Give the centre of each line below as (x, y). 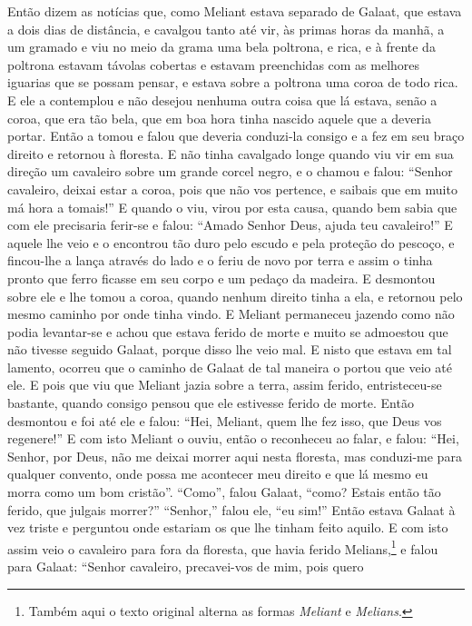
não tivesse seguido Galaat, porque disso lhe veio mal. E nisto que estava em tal (230, 349)
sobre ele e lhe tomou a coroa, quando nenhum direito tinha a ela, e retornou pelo (235, 296)
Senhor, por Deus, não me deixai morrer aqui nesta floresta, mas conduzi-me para (235, 456)
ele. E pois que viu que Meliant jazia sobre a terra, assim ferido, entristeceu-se (225, 385)
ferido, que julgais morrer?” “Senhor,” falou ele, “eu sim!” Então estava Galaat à (231, 509)
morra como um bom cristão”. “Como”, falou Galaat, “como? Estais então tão (224, 492)
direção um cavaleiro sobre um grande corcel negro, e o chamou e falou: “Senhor (230, 171)
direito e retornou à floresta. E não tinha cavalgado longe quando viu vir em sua (231, 153)
